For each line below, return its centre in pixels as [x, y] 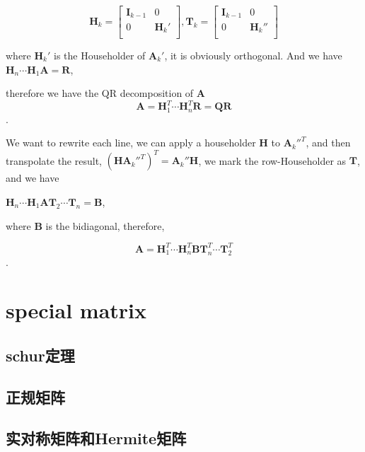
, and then [328, 143]
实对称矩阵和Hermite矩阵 [96, 438]
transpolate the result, [54, 160]
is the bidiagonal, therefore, [105, 225]
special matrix [76, 310]
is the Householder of [100, 55]
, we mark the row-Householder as [272, 160]
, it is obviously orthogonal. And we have [253, 55]
